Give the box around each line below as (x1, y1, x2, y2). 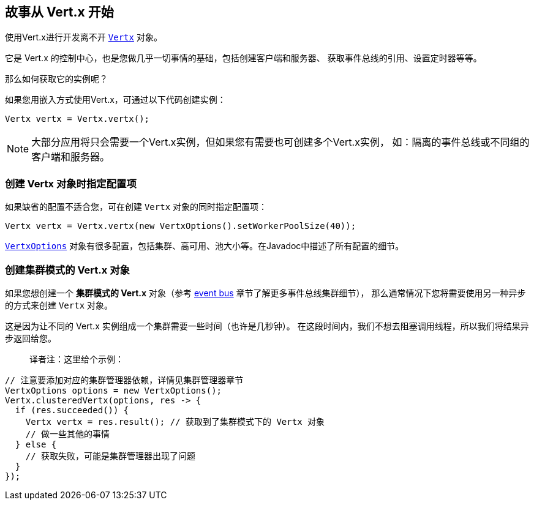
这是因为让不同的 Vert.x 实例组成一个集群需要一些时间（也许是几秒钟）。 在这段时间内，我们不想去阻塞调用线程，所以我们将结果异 (5, 320, 529, 331)
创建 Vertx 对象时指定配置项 (5, 177, 137, 190)
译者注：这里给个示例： (29, 353, 124, 364)
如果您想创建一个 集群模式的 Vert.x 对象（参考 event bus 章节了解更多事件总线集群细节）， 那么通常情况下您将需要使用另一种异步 (5, 287, 526, 298)
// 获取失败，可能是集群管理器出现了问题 (25, 451, 195, 461)
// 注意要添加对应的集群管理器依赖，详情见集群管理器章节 (5, 375, 244, 385)
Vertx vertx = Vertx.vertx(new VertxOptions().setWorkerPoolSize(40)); (5, 221, 356, 231)
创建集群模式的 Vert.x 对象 (5, 263, 130, 276)
